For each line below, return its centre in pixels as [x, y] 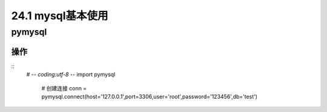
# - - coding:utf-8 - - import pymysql [71, 75]
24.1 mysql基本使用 [60, 16]
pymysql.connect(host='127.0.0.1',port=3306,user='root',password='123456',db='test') [149, 96]
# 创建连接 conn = [64, 88]
